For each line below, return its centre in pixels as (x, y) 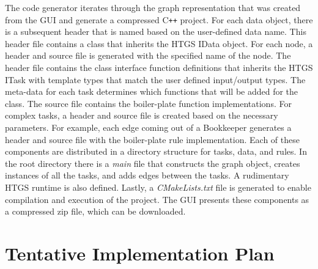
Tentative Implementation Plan (140, 253)
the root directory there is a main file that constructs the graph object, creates (153, 163)
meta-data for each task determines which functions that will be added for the (152, 91)
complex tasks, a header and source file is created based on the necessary (142, 115)
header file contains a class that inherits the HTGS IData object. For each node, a (159, 43)
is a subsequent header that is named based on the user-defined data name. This (156, 31)
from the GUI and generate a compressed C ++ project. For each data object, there (159, 19)
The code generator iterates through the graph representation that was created (153, 7)
